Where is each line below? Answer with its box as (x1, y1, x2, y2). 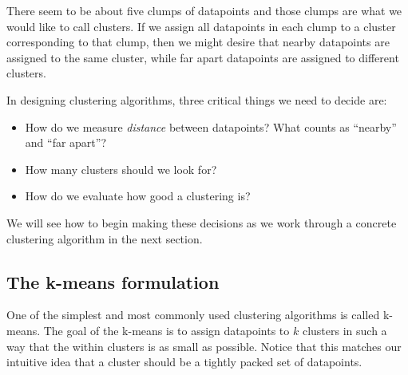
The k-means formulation (6, 269, 220, 294)
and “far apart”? (25, 134, 107, 151)
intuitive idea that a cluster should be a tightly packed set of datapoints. (6, 353, 362, 370)
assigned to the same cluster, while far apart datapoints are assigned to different (6, 49, 399, 65)
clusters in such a (302, 322, 387, 338)
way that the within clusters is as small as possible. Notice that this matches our (6, 337, 402, 354)
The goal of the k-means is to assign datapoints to (43, 322, 290, 338)
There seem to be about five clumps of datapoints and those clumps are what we (6, 2, 402, 18)
